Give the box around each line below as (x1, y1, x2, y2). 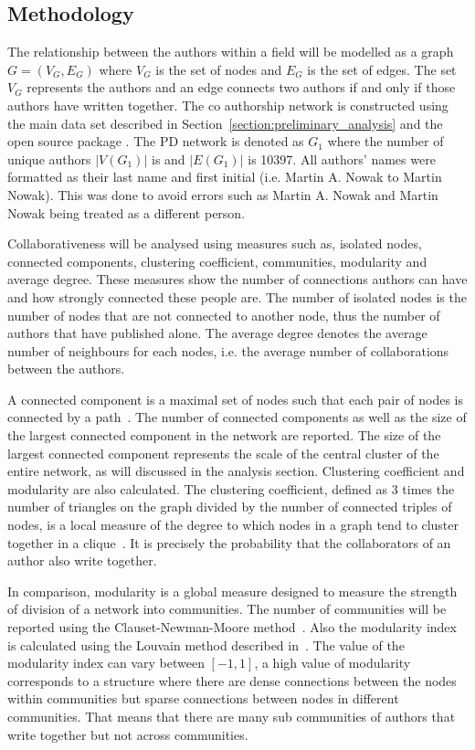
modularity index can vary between (7, 653, 205, 672)
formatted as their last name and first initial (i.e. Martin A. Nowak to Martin (7, 167, 442, 186)
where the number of (327, 132, 444, 151)
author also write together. (7, 551, 157, 570)
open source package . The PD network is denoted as (7, 132, 304, 151)
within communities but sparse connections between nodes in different (7, 689, 399, 708)
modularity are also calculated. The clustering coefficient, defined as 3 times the (7, 479, 455, 498)
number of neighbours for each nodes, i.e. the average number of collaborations (7, 341, 449, 360)
